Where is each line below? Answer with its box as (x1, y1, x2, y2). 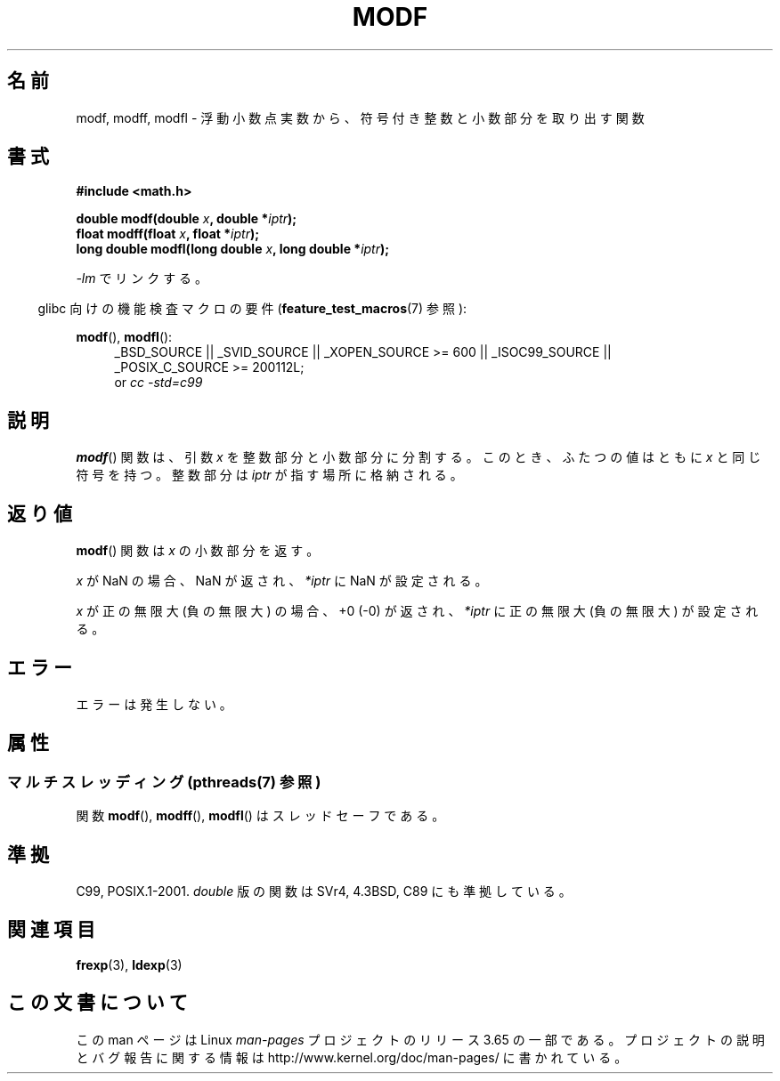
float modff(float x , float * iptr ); (76, 226, 259, 242)
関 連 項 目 (7, 918, 95, 941)
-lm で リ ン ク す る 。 (76, 270, 208, 286)
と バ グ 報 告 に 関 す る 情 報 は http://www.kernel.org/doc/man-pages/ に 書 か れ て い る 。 (76, 1049, 628, 1065)
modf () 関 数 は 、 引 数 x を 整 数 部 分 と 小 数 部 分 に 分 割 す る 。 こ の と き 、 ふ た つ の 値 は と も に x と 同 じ (76, 449, 761, 465)
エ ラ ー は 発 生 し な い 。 (76, 696, 232, 712)
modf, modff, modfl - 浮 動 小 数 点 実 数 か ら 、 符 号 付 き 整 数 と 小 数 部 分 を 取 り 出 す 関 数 (76, 109, 645, 125)
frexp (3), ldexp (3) (76, 956, 183, 972)
